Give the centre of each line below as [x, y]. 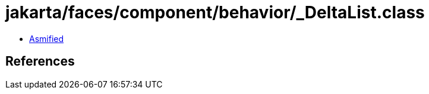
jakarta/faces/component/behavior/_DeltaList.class [215, 12]
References [40, 61]
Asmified [47, 38]
